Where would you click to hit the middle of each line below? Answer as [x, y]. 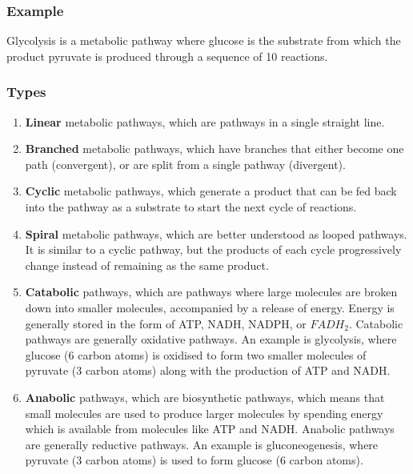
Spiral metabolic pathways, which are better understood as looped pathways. [216, 233]
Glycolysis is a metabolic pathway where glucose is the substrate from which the [204, 40]
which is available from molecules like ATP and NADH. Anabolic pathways [210, 429]
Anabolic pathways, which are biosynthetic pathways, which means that [205, 397]
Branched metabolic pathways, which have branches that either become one [215, 149]
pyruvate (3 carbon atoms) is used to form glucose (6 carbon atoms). [194, 460]
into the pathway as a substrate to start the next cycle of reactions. [191, 207]
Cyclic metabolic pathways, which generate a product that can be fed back [211, 191]
